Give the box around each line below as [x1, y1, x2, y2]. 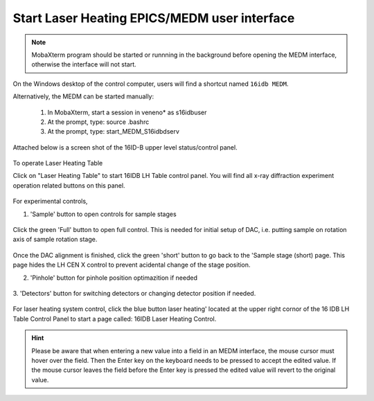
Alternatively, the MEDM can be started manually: [12, 92, 154, 100]
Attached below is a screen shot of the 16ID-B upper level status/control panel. [12, 143, 238, 152]
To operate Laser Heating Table [12, 159, 103, 168]
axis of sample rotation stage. [12, 235, 98, 244]
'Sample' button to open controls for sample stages [30, 210, 177, 218]
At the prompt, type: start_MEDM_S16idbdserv [47, 127, 180, 136]
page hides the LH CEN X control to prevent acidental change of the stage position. [12, 260, 251, 269]
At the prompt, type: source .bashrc [47, 118, 150, 126]
